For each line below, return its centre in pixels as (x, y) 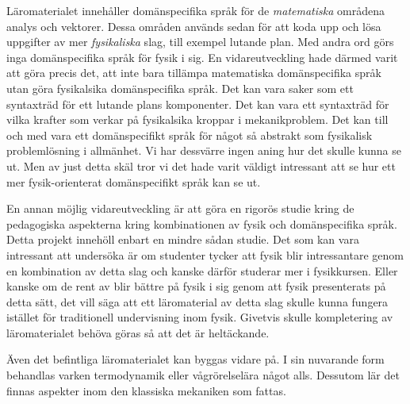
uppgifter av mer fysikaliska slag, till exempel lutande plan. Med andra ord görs (200, 42)
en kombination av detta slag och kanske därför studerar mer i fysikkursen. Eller (202, 270)
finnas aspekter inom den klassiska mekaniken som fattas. (146, 390)
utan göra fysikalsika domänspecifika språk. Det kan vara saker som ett (180, 88)
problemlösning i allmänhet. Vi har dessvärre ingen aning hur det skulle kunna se (204, 150)
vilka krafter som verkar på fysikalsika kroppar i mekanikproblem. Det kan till (197, 119)
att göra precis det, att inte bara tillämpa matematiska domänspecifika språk (194, 73)
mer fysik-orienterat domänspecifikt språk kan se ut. (134, 181)
